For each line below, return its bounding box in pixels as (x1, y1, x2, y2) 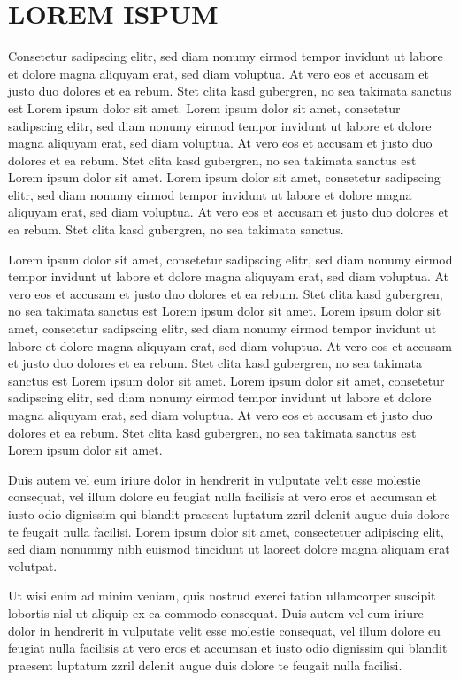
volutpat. (8, 556, 57, 575)
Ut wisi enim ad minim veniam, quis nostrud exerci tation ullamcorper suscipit (8, 586, 436, 605)
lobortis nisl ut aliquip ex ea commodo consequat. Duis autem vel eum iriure (8, 603, 424, 622)
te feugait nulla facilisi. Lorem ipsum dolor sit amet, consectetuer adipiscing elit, (8, 522, 444, 540)
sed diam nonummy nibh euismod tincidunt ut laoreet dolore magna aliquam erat (8, 539, 450, 558)
